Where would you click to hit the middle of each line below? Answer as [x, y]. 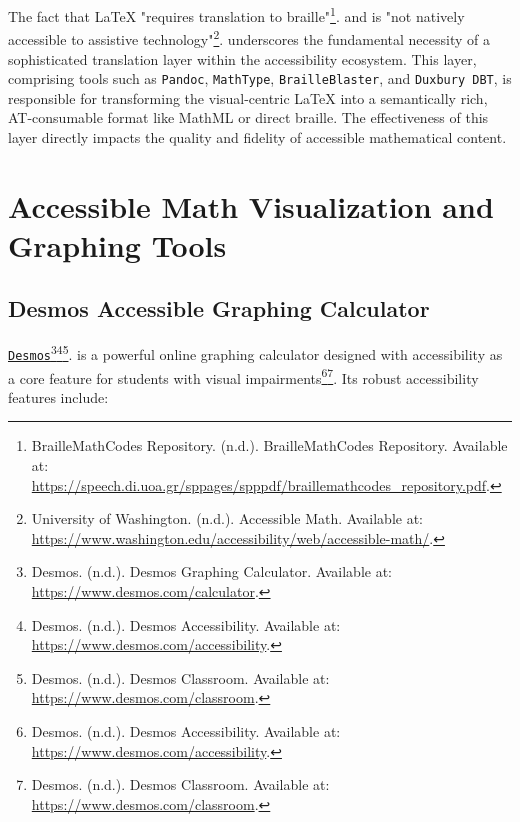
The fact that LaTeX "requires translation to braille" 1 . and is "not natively [236, 14]
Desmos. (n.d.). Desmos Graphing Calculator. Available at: [212, 571]
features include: [58, 396]
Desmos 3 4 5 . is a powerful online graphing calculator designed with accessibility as [255, 352]
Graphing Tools [117, 244]
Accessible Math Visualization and [251, 205]
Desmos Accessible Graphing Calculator [219, 308]
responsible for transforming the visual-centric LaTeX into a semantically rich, [248, 97]
